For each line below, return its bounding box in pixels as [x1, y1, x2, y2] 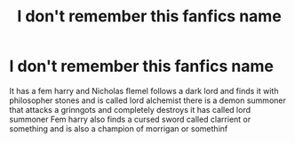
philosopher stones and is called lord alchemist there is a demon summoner [9, 95, 286, 106]
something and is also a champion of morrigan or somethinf [9, 123, 228, 134]
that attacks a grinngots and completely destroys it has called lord [9, 104, 251, 115]
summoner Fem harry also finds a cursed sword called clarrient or [9, 114, 251, 124]
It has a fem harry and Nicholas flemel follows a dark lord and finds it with [9, 85, 279, 96]
